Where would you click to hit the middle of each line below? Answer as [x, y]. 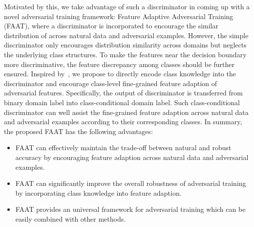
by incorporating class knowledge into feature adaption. [98, 193]
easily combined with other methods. [71, 218]
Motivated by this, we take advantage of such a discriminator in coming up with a [127, 6]
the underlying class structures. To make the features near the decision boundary [125, 54]
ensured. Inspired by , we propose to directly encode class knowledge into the [120, 74]
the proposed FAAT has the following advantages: [78, 131]
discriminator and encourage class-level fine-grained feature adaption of [111, 83]
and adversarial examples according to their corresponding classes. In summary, [123, 122]
